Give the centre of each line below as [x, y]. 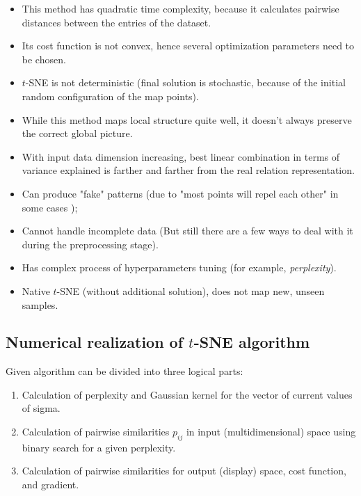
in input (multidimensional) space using [271, 432]
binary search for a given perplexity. [99, 447]
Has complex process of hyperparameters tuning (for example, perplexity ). [179, 267]
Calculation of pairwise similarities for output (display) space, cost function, [184, 471]
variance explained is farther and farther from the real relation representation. [188, 170]
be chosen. [44, 59]
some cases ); [50, 207]
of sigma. [41, 408]
